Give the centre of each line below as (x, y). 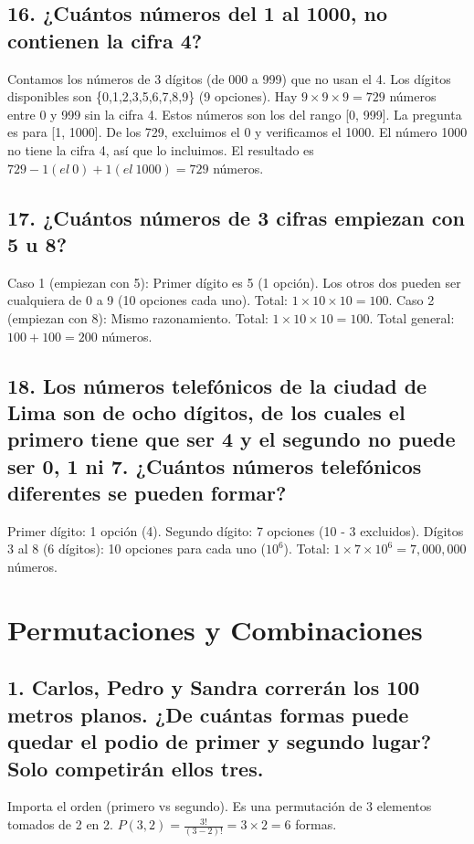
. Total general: (412, 317)
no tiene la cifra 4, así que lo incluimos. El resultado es (161, 149)
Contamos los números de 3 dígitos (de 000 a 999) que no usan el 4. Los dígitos (229, 78)
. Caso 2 (411, 300)
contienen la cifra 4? (105, 40)
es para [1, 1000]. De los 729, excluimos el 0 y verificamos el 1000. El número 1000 (237, 132)
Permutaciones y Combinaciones (215, 629)
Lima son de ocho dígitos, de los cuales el (206, 411)
